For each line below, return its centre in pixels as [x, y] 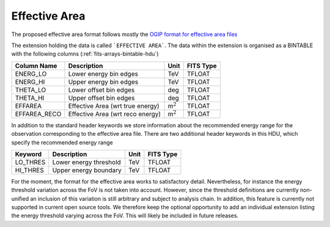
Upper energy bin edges [103, 81]
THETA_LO [31, 90]
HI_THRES [29, 170]
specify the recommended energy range [62, 142]
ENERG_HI [30, 81]
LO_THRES [30, 162]
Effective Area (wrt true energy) [114, 106]
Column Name [36, 65]
